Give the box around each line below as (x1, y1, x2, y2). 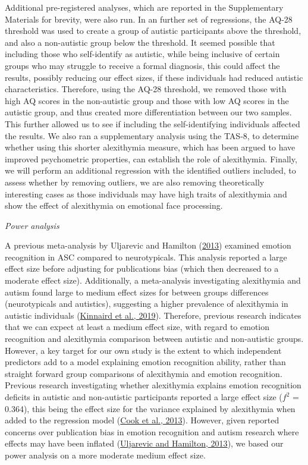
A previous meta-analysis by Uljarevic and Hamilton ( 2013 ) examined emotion (5, 239, 291, 252)
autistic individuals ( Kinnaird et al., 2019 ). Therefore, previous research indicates (5, 309, 301, 321)
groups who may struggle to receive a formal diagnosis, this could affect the (5, 59, 280, 71)
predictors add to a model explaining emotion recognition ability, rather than (5, 356, 286, 368)
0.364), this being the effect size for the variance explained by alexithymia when (5, 402, 296, 414)
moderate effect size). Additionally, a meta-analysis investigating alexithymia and (5, 274, 301, 287)
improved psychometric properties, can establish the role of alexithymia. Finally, (5, 152, 297, 165)
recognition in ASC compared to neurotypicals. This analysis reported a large (5, 250, 287, 263)
